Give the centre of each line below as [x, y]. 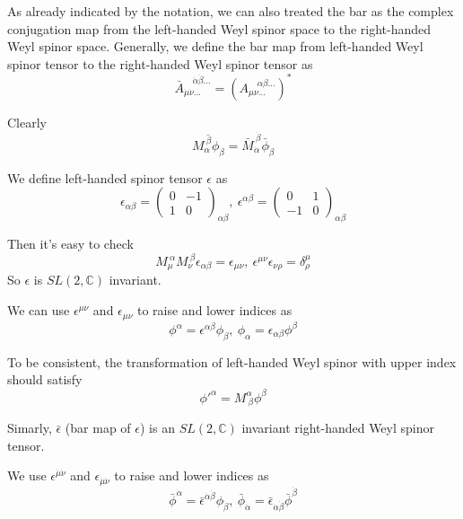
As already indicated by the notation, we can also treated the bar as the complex [231, 11]
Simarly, [30, 428]
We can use [39, 310]
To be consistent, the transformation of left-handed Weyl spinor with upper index [232, 361]
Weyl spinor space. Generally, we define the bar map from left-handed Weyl [215, 46]
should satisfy [45, 379]
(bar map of [98, 428]
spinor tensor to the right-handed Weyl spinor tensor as [160, 63]
